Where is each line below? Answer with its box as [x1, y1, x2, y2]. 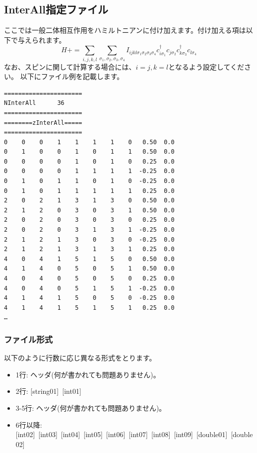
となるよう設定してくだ [168, 61, 244, 72]
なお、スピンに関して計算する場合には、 [4, 61, 136, 72]
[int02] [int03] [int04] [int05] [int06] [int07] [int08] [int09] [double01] [15, 429, 228, 440]
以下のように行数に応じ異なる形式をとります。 [4, 353, 156, 363]
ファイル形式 [4, 333, 53, 345]
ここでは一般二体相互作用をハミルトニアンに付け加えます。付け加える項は [4, 25, 246, 35]
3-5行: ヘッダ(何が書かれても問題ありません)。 [15, 402, 166, 413]
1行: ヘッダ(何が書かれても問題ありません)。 [15, 369, 160, 379]
